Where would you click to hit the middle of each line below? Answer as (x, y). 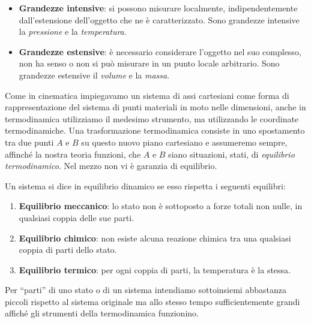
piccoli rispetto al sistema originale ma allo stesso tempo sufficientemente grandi (152, 301)
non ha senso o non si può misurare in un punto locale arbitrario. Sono (149, 63)
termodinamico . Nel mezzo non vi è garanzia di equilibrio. (111, 166)
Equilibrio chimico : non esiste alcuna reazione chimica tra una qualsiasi (155, 238)
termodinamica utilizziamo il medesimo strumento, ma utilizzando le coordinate (152, 118)
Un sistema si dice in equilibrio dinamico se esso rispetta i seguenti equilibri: (145, 185)
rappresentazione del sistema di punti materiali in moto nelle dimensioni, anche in (155, 107)
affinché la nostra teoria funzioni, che (73, 154)
